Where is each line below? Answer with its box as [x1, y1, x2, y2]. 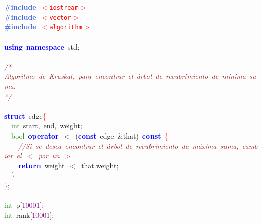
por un [38, 150, 60, 161]
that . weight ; [81, 160, 119, 170]
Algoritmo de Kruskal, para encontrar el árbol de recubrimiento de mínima [4, 71, 246, 81]
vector [49, 14, 71, 21]
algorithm [49, 24, 82, 31]
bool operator [11, 130, 59, 141]
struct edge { [4, 110, 46, 121]
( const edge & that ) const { [75, 130, 168, 141]
